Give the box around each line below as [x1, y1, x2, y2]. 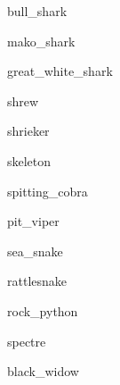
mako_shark [7, 31, 76, 50]
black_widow [7, 362, 79, 381]
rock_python [7, 301, 78, 320]
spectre [7, 331, 46, 350]
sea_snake [7, 241, 63, 260]
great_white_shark [7, 62, 113, 80]
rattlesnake [7, 272, 68, 290]
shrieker [7, 121, 50, 140]
